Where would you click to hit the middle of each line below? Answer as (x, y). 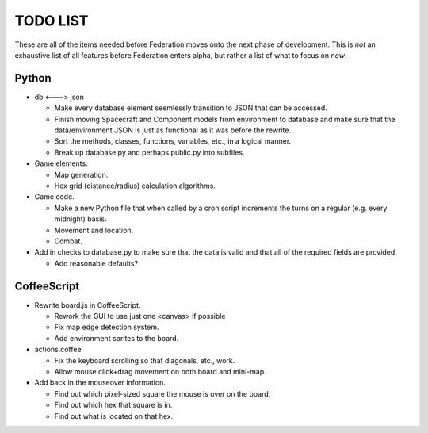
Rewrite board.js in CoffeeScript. (88, 305)
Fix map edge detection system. (107, 327)
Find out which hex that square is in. (113, 405)
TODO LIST (52, 21)
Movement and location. (94, 230)
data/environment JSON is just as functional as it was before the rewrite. (173, 130)
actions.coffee (58, 350)
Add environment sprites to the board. (117, 338)
